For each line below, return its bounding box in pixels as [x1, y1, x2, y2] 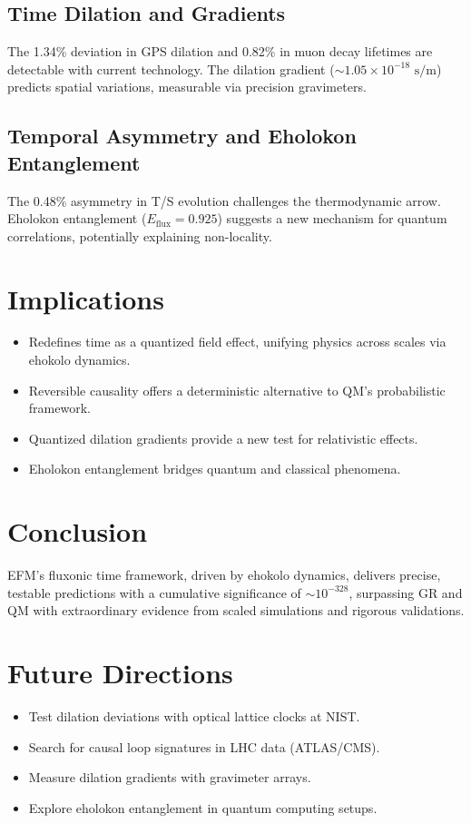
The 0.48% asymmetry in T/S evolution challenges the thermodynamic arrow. [7, 191, 441, 210]
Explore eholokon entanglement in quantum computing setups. [28, 798, 378, 817]
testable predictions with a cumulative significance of [7, 583, 301, 602]
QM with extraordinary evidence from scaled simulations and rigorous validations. [7, 601, 465, 620]
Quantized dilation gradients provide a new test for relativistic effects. [28, 428, 418, 447]
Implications [7, 279, 164, 317]
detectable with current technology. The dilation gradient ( [7, 59, 335, 78]
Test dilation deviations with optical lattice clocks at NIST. [28, 707, 360, 726]
